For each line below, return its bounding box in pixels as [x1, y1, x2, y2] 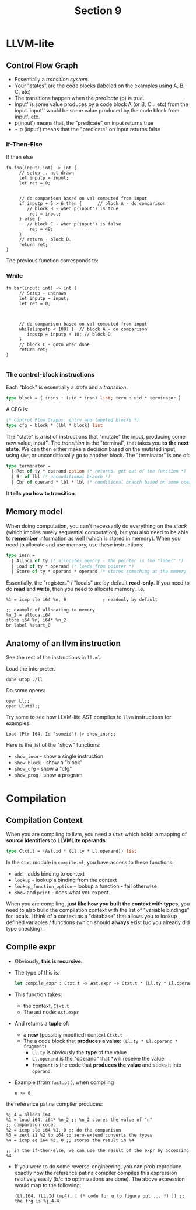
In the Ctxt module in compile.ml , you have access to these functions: [6, 859, 174, 866]
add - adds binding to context [14, 870, 85, 877]
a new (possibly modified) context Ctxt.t [23, 1031, 123, 1038]
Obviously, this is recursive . [14, 958, 83, 965]
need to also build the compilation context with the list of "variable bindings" [6, 907, 190, 914]
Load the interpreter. [6, 665, 55, 672]
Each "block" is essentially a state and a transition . [6, 384, 128, 391]
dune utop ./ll [6, 676, 43, 683]
